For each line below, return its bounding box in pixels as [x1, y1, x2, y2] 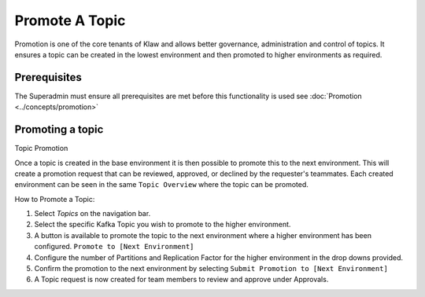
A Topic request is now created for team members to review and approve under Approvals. [34, 275, 329, 284]
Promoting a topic [14, 123, 104, 137]
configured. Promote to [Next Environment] [34, 242, 194, 251]
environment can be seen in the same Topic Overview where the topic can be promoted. [14, 180, 309, 189]
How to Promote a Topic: [14, 194, 95, 203]
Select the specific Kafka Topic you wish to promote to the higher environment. [34, 220, 291, 229]
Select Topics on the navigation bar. [34, 209, 151, 218]
